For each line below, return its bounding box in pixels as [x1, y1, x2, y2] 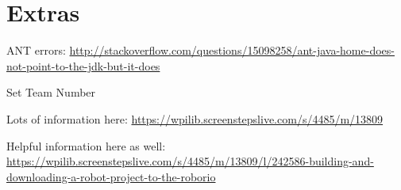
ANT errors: [6, 42, 66, 59]
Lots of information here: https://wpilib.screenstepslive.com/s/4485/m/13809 [6, 110, 384, 127]
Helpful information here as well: [6, 137, 166, 154]
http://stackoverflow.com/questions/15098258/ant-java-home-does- [69, 42, 395, 59]
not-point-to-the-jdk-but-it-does [6, 57, 160, 74]
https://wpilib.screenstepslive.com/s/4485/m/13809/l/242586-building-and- [6, 153, 374, 169]
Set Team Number [6, 84, 96, 101]
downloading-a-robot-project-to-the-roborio [6, 168, 216, 184]
